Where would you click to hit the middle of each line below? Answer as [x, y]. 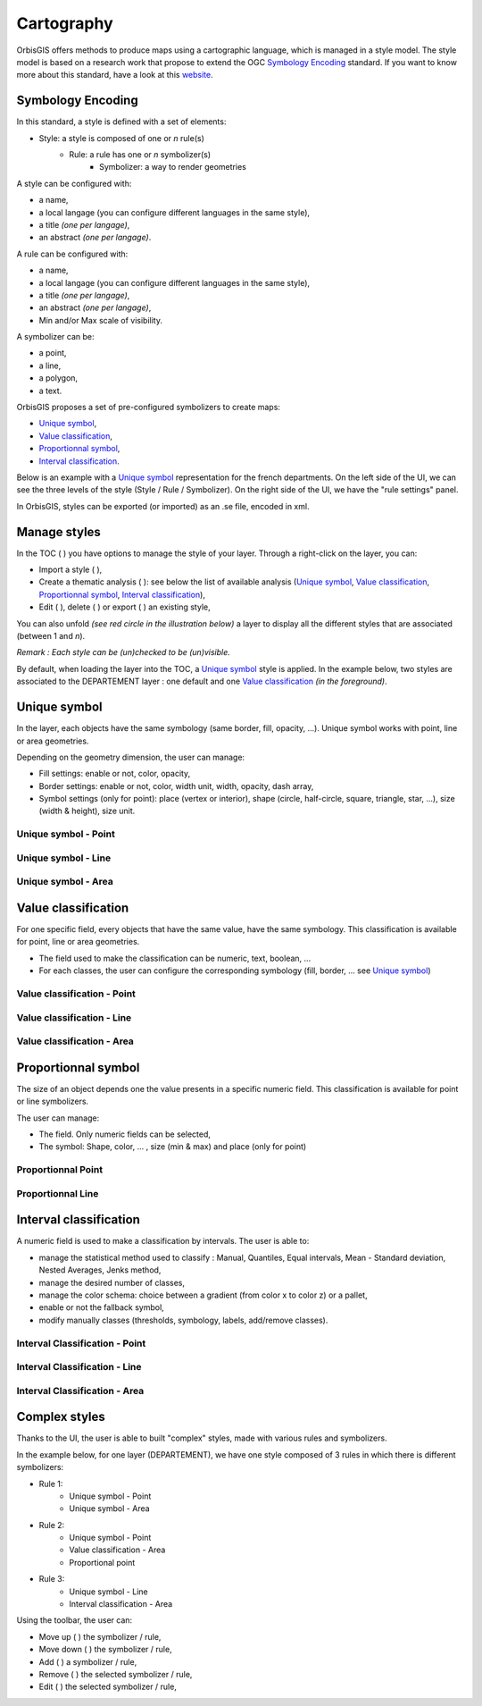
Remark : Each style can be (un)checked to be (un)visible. [124, 652]
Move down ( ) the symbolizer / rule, [106, 1650]
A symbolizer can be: [55, 337]
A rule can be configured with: [72, 254]
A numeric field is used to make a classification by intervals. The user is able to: [163, 1241]
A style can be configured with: [74, 183]
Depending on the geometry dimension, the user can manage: [131, 757]
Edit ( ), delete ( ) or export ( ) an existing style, [125, 607]
